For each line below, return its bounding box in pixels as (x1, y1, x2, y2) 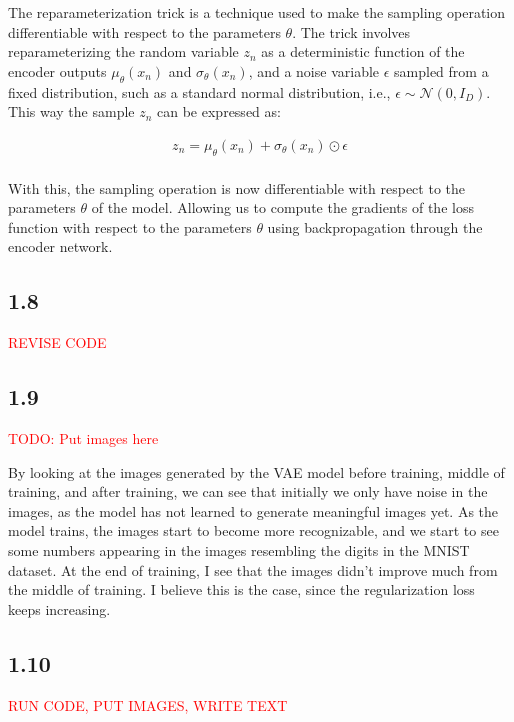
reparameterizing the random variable (8, 41, 239, 62)
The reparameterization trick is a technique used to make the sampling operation (8, 2, 506, 22)
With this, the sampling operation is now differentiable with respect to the (8, 177, 465, 198)
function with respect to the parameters (8, 216, 252, 237)
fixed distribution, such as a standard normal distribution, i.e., (8, 81, 391, 102)
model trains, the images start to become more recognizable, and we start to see (8, 520, 499, 541)
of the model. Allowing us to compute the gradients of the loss (91, 197, 474, 218)
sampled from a (394, 60, 489, 81)
